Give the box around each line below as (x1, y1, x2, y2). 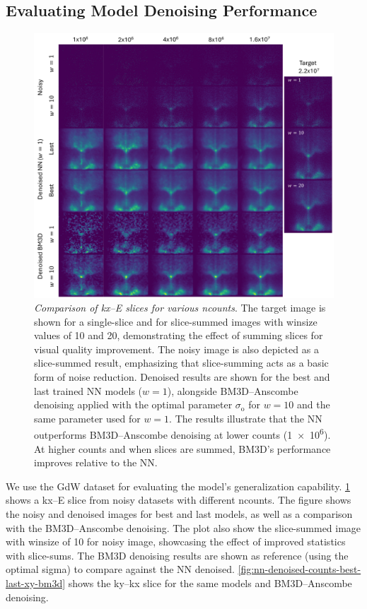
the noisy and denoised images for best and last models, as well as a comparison (6, 507, 353, 521)
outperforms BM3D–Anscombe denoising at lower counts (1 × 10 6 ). (34, 425, 331, 442)
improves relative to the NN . (34, 455, 158, 470)
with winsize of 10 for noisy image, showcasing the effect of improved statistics (6, 534, 346, 549)
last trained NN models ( (34, 383, 143, 398)
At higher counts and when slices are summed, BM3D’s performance (34, 441, 331, 456)
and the (296, 397, 330, 412)
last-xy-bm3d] (6, 576, 66, 591)
